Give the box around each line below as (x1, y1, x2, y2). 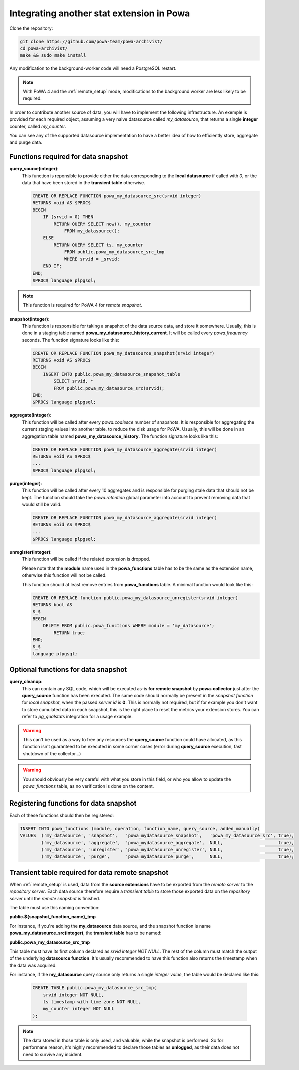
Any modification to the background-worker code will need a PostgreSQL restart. (9, 65, 177, 71)
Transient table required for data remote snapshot (9, 868, 169, 877)
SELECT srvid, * (53, 378, 94, 384)
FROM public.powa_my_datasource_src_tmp (64, 249, 165, 255)
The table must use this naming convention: (9, 905, 100, 911)
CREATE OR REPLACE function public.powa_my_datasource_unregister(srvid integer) (32, 595, 239, 601)
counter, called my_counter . (9, 123, 67, 129)
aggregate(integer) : (9, 412, 52, 418)
